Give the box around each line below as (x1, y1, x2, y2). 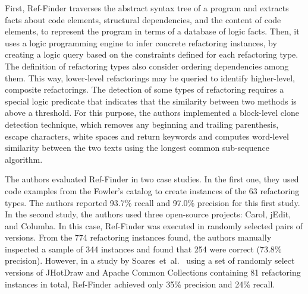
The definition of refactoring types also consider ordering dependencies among (5, 59, 289, 72)
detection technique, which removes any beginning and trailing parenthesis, (5, 118, 279, 130)
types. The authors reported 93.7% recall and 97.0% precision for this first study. (5, 196, 300, 208)
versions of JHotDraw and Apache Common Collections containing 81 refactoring (5, 266, 301, 279)
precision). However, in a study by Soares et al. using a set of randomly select (5, 254, 295, 267)
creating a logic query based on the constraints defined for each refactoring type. (5, 48, 298, 61)
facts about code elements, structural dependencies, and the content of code (5, 13, 281, 26)
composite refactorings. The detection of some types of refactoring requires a (5, 83, 284, 96)
